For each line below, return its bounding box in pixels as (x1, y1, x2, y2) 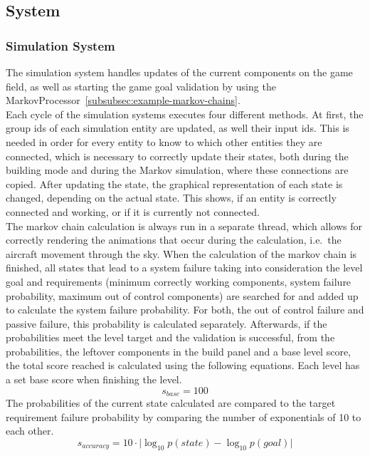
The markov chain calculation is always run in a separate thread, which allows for (6, 218, 362, 233)
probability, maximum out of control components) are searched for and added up (6, 288, 359, 303)
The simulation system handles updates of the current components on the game (6, 65, 353, 79)
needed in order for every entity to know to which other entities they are (6, 134, 322, 149)
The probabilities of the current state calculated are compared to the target (6, 395, 336, 410)
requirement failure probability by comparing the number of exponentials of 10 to (6, 409, 361, 424)
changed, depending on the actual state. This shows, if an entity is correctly (6, 190, 337, 205)
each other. (6, 423, 54, 438)
